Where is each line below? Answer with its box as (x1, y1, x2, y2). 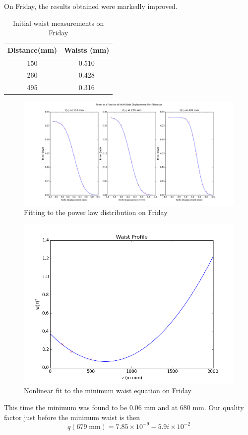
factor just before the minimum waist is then (4, 412, 140, 422)
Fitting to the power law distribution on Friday (24, 207, 168, 217)
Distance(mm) (7, 44, 58, 55)
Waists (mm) (64, 44, 110, 55)
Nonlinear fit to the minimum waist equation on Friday (24, 385, 191, 396)
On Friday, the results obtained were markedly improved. (4, 1, 178, 11)
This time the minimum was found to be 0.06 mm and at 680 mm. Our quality (4, 402, 244, 412)
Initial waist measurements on (12, 17, 104, 28)
